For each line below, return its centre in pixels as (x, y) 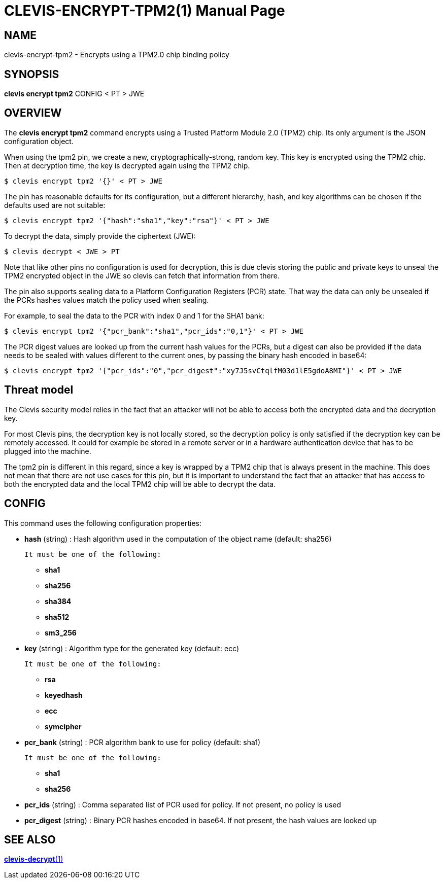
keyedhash (64, 695)
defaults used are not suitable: (55, 205)
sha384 (58, 601)
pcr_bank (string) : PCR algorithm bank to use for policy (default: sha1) (143, 742)
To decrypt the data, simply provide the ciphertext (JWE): (100, 236)
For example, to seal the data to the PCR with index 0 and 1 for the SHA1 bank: (134, 315)
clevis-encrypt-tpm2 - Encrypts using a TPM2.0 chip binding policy (117, 55)
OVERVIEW (33, 113)
